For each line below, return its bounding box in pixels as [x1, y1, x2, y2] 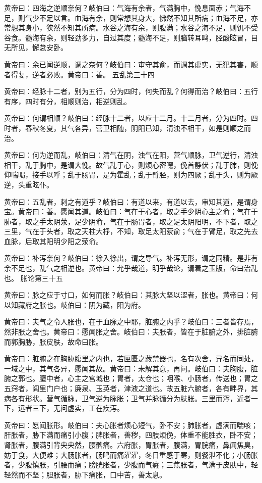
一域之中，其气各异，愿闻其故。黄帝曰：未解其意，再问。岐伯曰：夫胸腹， [4, 363, 251, 373]
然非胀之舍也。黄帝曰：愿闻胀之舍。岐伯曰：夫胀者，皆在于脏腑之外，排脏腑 [4, 326, 258, 337]
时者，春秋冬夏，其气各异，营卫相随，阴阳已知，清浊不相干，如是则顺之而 [4, 122, 251, 133]
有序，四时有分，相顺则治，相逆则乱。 [4, 95, 131, 106]
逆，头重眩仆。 [4, 179, 53, 189]
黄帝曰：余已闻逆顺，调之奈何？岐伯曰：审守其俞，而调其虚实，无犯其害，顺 [4, 59, 258, 69]
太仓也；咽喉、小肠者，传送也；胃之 [138, 373, 258, 383]
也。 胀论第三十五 [4, 272, 63, 283]
